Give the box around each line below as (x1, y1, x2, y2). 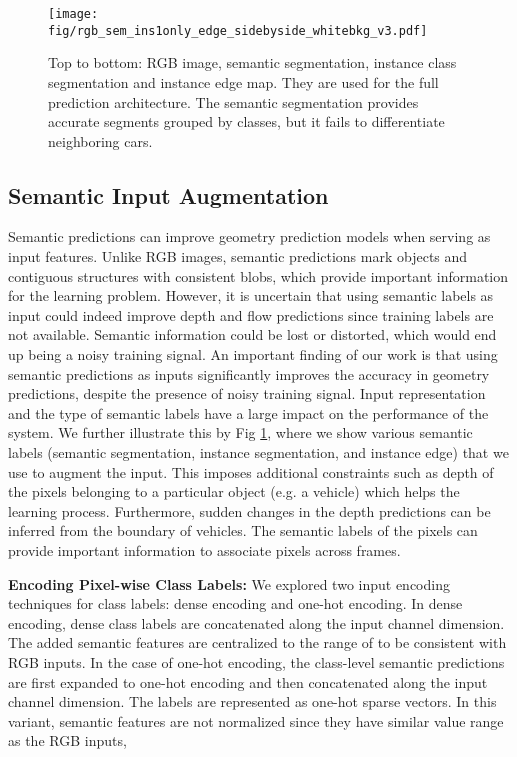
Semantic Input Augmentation (8, 179, 329, 210)
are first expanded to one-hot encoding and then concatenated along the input (8, 671, 488, 692)
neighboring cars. (48, 130, 153, 151)
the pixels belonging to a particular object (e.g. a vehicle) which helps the (8, 481, 460, 502)
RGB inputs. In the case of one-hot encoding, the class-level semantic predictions (8, 651, 505, 672)
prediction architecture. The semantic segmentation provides (48, 91, 419, 112)
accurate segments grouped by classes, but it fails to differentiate (48, 111, 445, 132)
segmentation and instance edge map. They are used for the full (48, 71, 439, 92)
